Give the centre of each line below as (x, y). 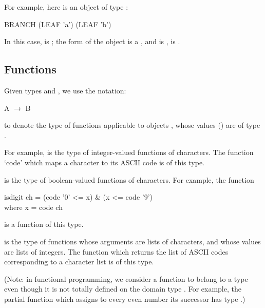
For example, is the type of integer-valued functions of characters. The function (129, 152)
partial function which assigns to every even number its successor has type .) (125, 299)
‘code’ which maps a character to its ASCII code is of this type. (105, 162)
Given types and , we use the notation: (65, 90)
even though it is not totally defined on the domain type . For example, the (123, 289)
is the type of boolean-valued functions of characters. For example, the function (129, 179)
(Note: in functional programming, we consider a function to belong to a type (126, 278)
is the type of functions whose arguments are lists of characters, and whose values (132, 241)
